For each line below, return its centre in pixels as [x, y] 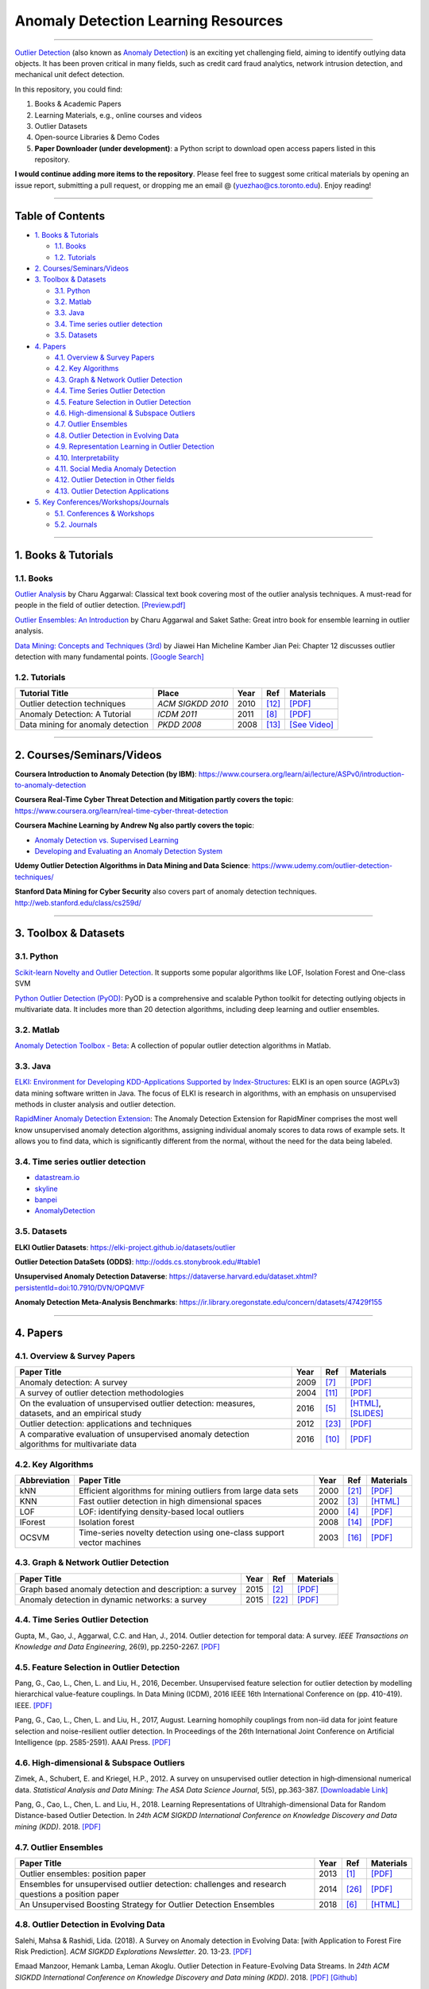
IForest [33, 1522]
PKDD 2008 [180, 725]
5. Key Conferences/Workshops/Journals [102, 502]
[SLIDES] [367, 1414]
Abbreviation [45, 1481]
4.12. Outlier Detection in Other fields [114, 480]
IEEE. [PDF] [33, 1705]
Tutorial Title [44, 694]
